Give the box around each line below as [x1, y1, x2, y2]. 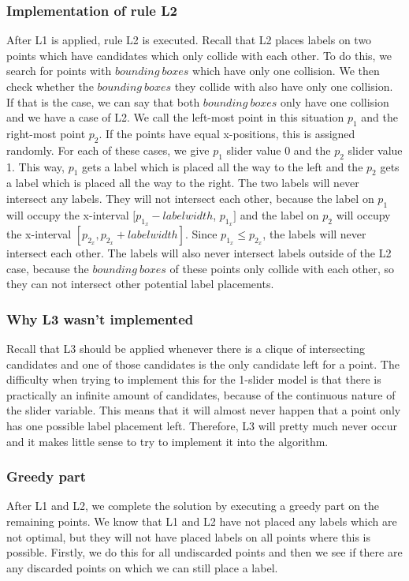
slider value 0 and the [226, 141, 331, 158]
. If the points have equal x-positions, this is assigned [99, 125, 355, 141]
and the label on [240, 206, 319, 223]
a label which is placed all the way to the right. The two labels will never [6, 174, 359, 191]
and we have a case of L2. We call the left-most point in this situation [6, 109, 344, 126]
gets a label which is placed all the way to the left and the [82, 158, 363, 174]
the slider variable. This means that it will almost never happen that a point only [6, 402, 401, 418]
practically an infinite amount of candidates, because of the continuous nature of [6, 386, 396, 403]
